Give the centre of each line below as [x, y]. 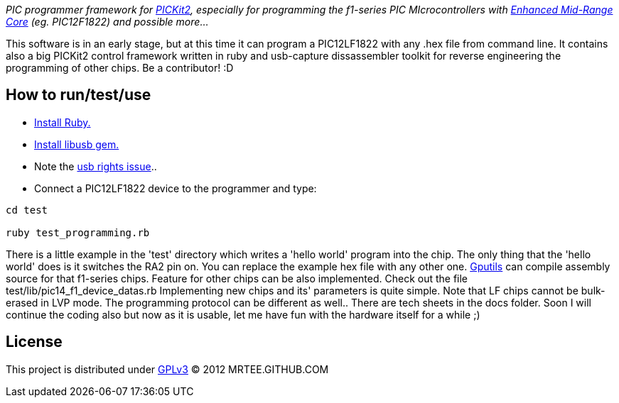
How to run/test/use [79, 95]
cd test [27, 210]
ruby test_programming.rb [78, 232]
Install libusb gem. [77, 144]
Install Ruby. [63, 122]
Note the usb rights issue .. [96, 166]
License [34, 342]
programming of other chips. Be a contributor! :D [120, 68]
